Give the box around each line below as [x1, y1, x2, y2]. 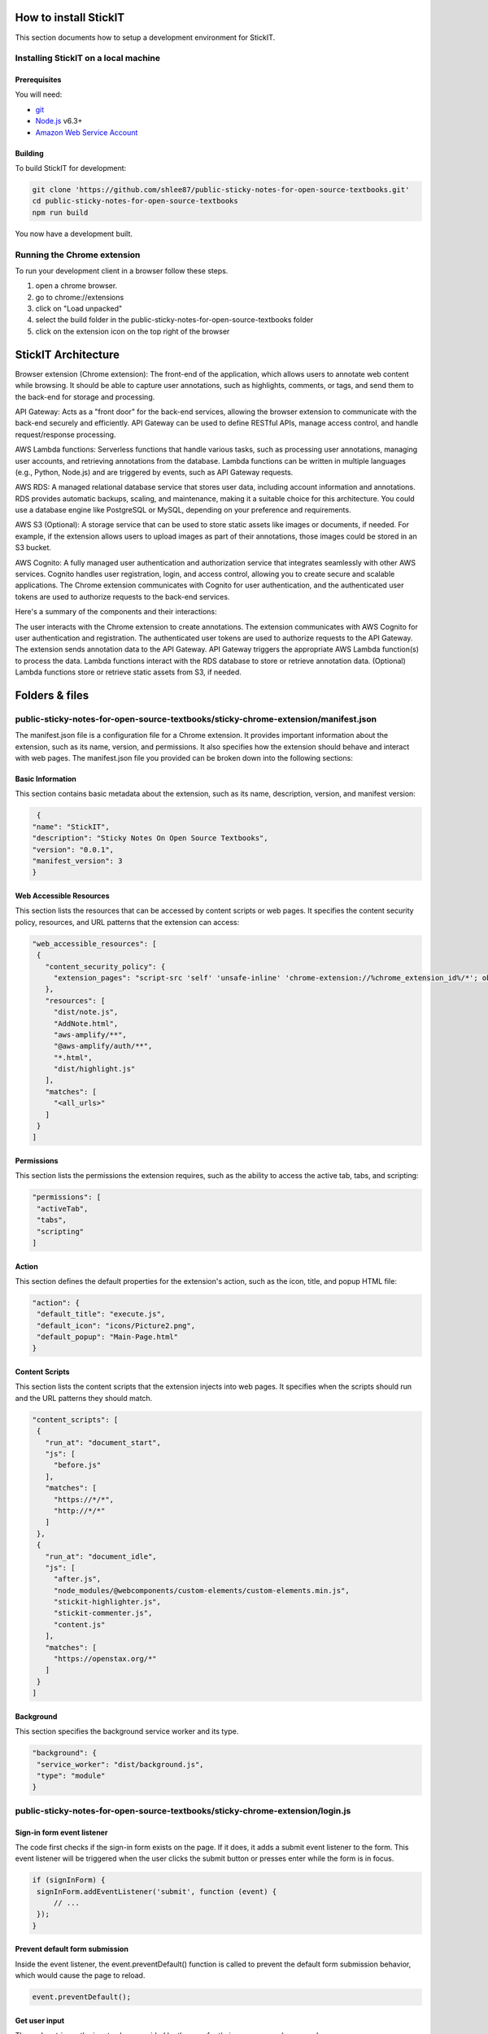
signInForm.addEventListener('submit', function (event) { [37, 1887, 277, 1896]
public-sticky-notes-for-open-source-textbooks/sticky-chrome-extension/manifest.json [15, 713, 377, 724]
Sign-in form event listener [15, 1827, 108, 1837]
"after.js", [53, 1574, 102, 1584]
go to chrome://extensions [35, 292, 124, 302]
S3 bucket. [15, 543, 52, 552]
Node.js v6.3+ [35, 116, 83, 126]
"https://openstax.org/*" [53, 1654, 158, 1664]
